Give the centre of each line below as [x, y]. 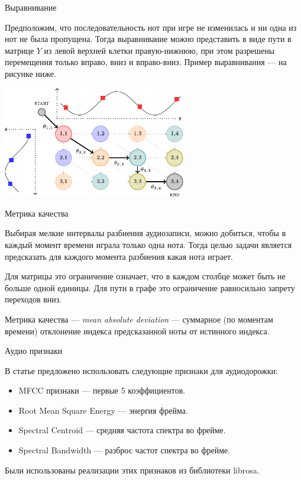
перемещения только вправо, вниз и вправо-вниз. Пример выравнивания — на [146, 62]
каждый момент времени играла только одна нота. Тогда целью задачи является [148, 244]
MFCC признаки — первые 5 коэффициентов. [102, 390]
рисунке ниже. [30, 73]
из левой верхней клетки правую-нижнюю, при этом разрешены [159, 50]
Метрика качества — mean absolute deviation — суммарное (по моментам [139, 319]
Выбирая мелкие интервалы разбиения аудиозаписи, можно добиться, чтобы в [145, 233]
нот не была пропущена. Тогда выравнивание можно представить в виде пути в [148, 39]
